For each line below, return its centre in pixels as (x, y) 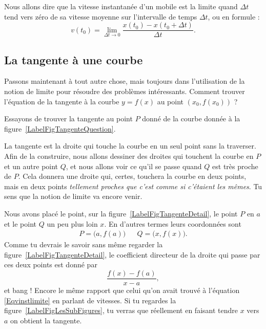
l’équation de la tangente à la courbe (62, 101)
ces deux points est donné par (51, 264)
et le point (20, 223)
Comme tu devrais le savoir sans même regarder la (84, 244)
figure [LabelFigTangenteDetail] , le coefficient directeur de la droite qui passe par (132, 254)
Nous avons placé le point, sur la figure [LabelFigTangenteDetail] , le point (121, 213)
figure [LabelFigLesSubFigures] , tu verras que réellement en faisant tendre (121, 310)
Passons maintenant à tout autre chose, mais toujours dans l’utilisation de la (125, 81)
